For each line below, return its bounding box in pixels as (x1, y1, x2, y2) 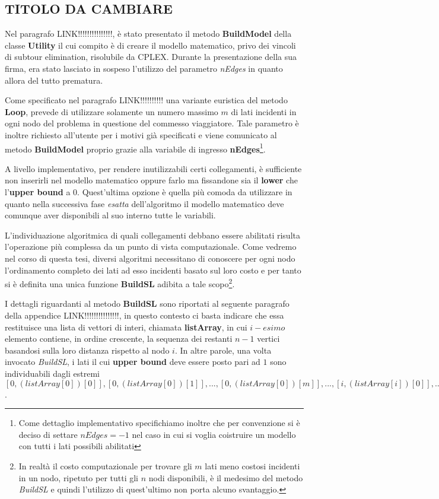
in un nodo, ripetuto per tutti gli (18, 471, 138, 484)
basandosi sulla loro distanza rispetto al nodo (5, 344, 170, 356)
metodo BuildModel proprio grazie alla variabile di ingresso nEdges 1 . (5, 141, 266, 155)
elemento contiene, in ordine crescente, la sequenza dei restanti (5, 332, 233, 345)
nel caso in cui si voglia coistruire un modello (132, 428, 296, 440)
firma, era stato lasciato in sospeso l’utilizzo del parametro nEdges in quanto (5, 62, 283, 74)
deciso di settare (18, 428, 78, 440)
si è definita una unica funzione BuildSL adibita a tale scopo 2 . (5, 276, 235, 290)
